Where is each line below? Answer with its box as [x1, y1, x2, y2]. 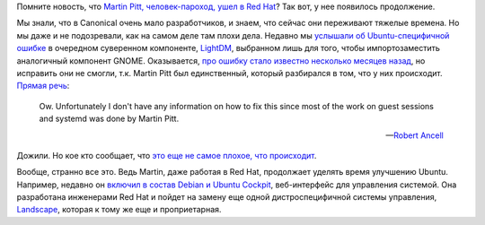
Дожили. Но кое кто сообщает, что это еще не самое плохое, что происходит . [16, 150, 317, 160]
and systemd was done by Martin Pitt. [39, 113, 180, 125]
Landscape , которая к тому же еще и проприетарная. [16, 204, 222, 215]
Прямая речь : [16, 81, 70, 91]
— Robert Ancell [385, 130, 444, 141]
